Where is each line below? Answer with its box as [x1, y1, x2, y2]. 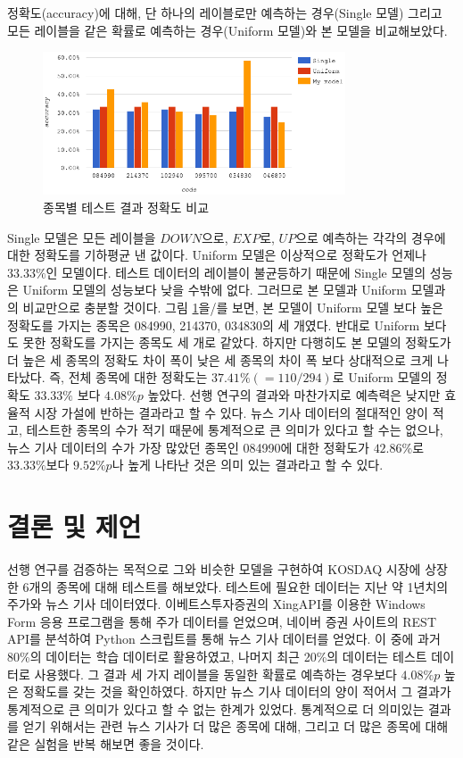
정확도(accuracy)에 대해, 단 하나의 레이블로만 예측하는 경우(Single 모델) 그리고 [7, 4, 442, 21]
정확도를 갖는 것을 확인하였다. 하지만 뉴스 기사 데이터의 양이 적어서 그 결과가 [22, 682, 451, 701]
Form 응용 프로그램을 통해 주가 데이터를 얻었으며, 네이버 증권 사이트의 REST [7, 612, 437, 630]
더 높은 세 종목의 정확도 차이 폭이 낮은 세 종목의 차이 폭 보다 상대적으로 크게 [7, 350, 434, 369]
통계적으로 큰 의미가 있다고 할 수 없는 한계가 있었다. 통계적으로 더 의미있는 [7, 699, 425, 718]
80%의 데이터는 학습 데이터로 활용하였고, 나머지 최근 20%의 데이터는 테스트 [7, 647, 427, 666]
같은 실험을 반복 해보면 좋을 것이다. [7, 734, 204, 753]
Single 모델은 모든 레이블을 [7, 228, 156, 246]
